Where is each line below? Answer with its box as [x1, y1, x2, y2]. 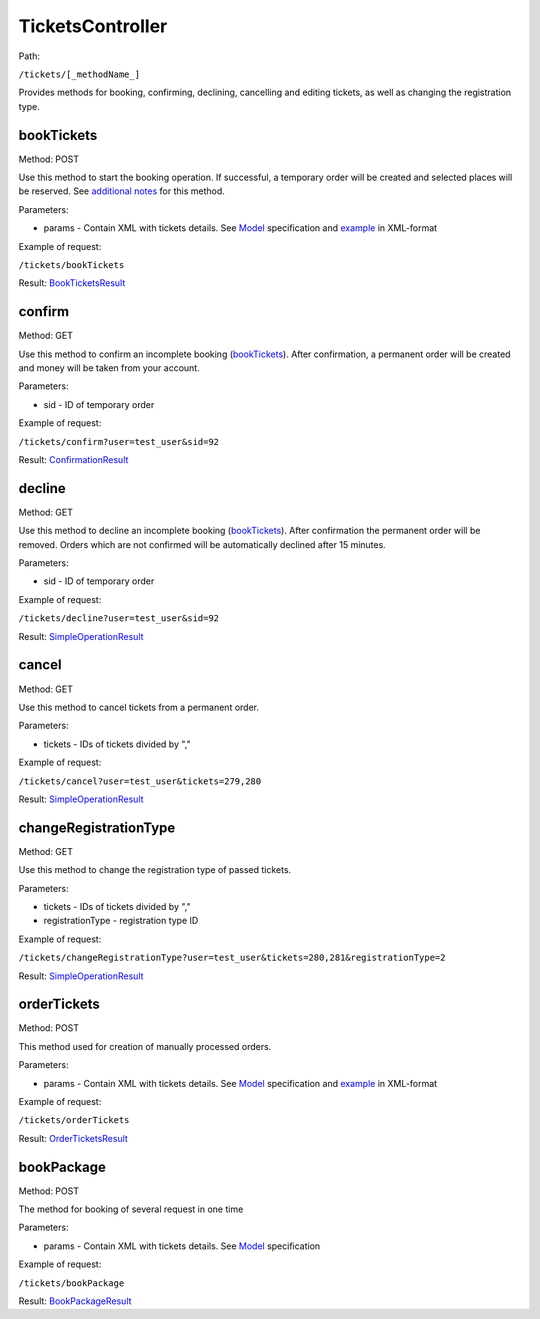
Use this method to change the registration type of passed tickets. [18, 864, 292, 876]
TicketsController [18, 15, 168, 37]
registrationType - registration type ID [43, 915, 199, 927]
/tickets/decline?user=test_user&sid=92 [18, 613, 220, 624]
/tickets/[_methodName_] [18, 68, 140, 80]
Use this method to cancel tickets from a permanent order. [18, 701, 260, 713]
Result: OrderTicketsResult [18, 1132, 129, 1144]
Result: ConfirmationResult [18, 454, 129, 465]
